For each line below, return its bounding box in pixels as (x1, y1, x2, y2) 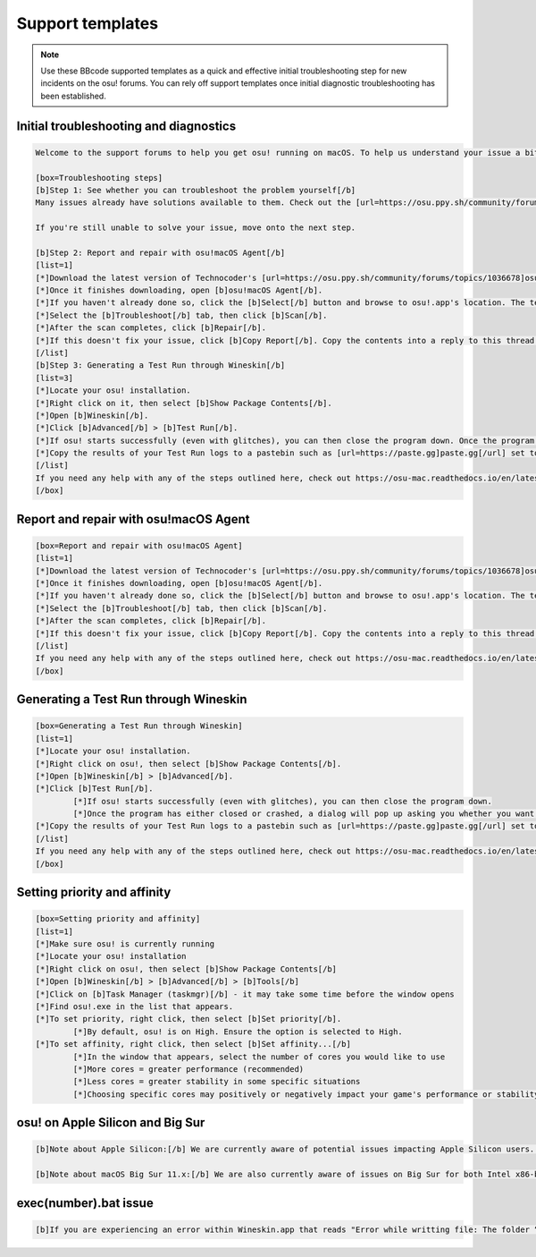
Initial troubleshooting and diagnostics (16, 118, 237, 133)
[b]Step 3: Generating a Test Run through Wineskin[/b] (35, 361, 286, 370)
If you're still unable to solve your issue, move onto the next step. (35, 223, 356, 233)
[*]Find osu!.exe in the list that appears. (35, 1001, 234, 1011)
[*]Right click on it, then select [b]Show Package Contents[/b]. (35, 398, 332, 408)
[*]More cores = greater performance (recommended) (72, 1064, 305, 1074)
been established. (40, 90, 106, 101)
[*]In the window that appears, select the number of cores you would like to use (72, 1051, 446, 1062)
